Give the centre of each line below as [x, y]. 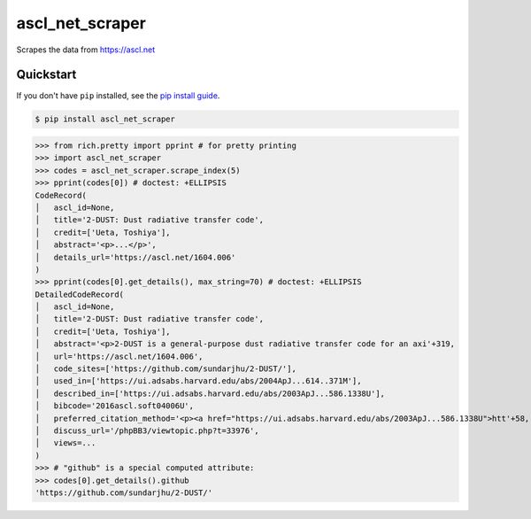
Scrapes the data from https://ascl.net [86, 50]
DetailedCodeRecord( [79, 294]
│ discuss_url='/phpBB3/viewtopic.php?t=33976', [147, 431]
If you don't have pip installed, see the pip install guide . [118, 96]
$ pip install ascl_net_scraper [105, 119]
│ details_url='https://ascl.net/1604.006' [135, 257]
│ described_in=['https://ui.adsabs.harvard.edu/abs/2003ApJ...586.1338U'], [210, 393]
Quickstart [46, 75]
